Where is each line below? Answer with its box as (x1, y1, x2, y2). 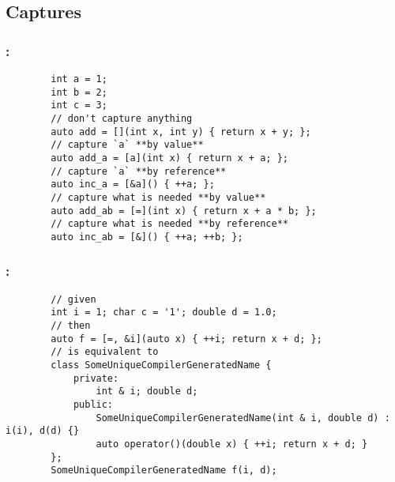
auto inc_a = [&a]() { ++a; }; (51, 179, 215, 190)
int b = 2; (51, 86, 107, 98)
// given (51, 293, 96, 305)
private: (73, 372, 119, 384)
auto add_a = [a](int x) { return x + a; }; (51, 152, 288, 164)
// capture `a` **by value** (51, 139, 204, 151)
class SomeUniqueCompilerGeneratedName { (51, 360, 272, 371)
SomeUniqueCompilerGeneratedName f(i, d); (51, 465, 277, 476)
